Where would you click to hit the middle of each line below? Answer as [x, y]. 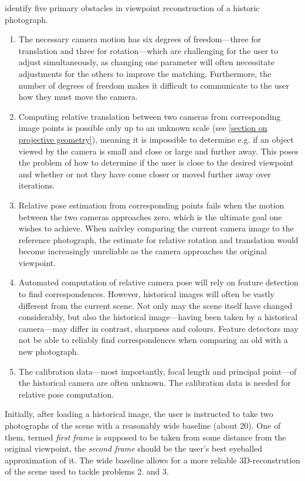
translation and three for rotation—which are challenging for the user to [148, 50]
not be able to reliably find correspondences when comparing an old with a [153, 340]
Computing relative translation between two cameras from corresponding [150, 116]
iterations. [37, 185]
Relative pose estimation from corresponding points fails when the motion [151, 205]
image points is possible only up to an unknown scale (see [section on [143, 128]
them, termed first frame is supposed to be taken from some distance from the [145, 437]
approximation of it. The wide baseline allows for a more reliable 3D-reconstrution [152, 460]
